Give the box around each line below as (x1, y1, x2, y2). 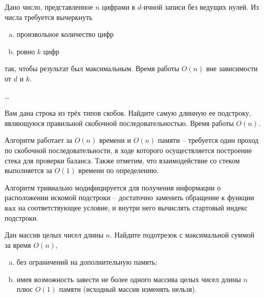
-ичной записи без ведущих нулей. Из (141, 2, 259, 12)
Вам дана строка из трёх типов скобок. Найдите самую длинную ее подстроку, (5, 108, 251, 118)
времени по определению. (78, 165, 159, 176)
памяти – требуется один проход (158, 135, 259, 145)
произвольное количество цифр (16, 29, 114, 39)
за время (5, 239, 31, 250)
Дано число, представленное (5, 2, 93, 12)
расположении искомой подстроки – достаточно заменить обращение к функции (5, 192, 254, 203)
